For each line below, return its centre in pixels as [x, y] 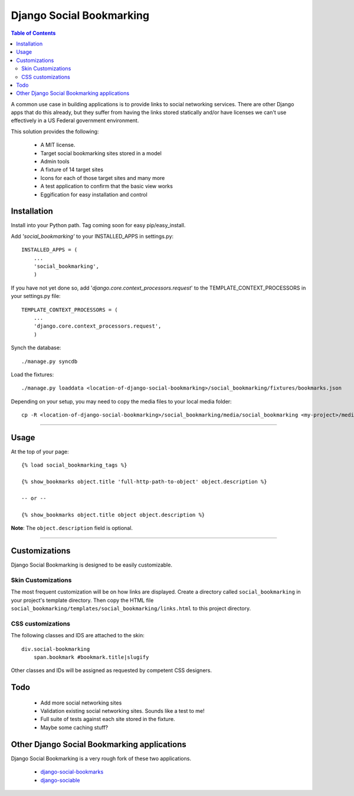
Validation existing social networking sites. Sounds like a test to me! [122, 711]
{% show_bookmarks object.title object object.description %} [113, 515]
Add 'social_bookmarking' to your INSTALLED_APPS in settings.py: [92, 236]
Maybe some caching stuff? [74, 727]
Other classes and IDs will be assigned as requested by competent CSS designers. [112, 670]
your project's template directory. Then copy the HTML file [82, 600]
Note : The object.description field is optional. [72, 528]
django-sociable [60, 780]
